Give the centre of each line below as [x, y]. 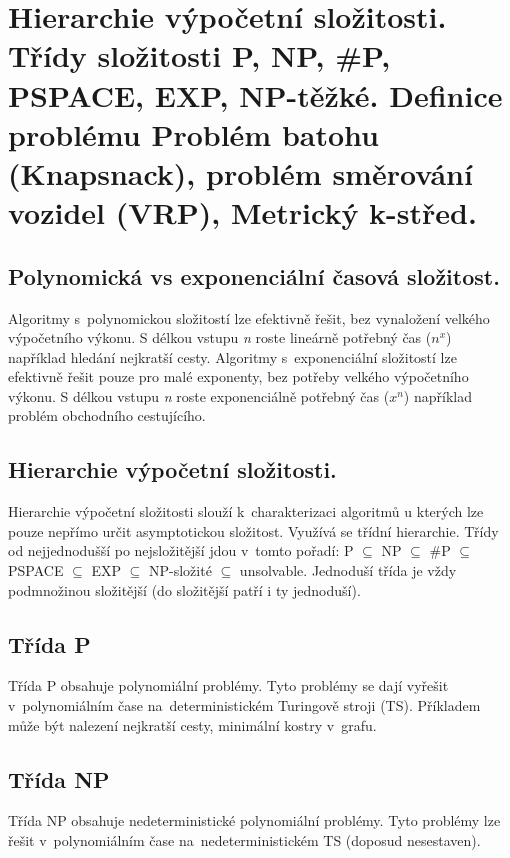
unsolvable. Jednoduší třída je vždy [348, 570]
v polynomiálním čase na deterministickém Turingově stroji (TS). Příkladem [244, 705]
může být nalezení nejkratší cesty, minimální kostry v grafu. [192, 724]
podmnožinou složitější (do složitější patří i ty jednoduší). [184, 589]
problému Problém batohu [193, 133]
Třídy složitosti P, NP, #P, [199, 55]
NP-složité [180, 570]
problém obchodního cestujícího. [107, 415]
